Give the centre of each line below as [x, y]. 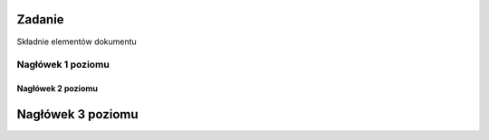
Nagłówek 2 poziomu [58, 89]
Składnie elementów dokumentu [77, 42]
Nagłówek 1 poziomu [63, 65]
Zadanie [40, 19]
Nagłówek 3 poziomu [78, 114]
